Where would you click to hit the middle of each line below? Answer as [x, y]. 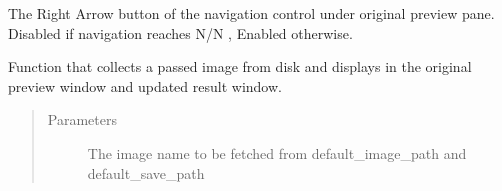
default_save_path [146, 172]
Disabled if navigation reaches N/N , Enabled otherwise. [180, 32]
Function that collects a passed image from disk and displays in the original [240, 66]
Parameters [82, 119]
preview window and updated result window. [145, 85]
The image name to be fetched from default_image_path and [277, 152]
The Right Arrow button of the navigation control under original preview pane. [251, 13]
